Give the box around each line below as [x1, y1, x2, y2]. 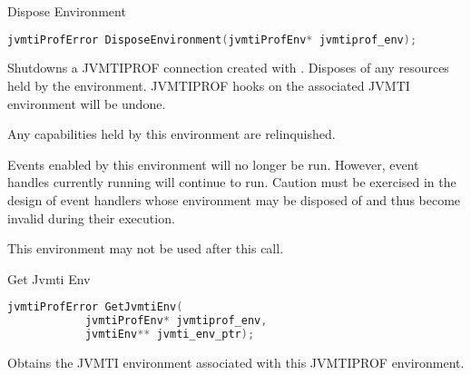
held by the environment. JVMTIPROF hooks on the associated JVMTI [7, 76, 410, 95]
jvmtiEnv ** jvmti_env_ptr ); [84, 328, 255, 341]
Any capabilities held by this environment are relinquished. [7, 124, 336, 143]
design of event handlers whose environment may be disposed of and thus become [7, 191, 461, 210]
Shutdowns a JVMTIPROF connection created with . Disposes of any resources [7, 58, 449, 77]
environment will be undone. [7, 94, 166, 113]
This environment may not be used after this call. [7, 239, 284, 258]
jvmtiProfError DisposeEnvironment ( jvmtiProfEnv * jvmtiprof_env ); [7, 33, 417, 46]
